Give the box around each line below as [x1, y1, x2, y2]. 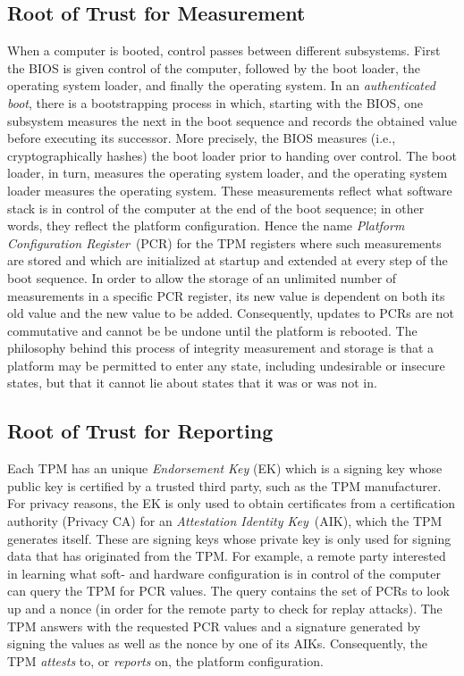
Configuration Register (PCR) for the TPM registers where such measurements [7, 233, 442, 252]
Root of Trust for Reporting [7, 417, 274, 445]
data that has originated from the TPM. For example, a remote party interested [7, 547, 446, 565]
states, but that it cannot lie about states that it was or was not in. [7, 373, 377, 392]
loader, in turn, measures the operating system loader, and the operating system [7, 163, 448, 182]
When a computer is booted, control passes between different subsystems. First [7, 41, 441, 60]
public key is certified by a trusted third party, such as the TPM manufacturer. [7, 476, 442, 495]
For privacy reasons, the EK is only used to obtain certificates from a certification [7, 494, 456, 513]
